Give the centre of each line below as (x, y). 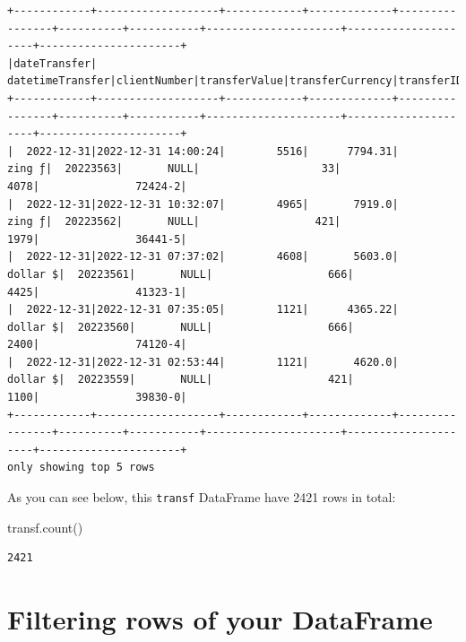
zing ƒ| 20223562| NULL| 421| (174, 222)
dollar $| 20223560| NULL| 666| (181, 327)
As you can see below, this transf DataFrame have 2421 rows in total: (202, 497)
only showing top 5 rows (81, 468)
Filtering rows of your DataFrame (220, 619)
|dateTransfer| (52, 63)
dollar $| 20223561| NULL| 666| (181, 274)
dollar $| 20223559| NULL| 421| (181, 380)
